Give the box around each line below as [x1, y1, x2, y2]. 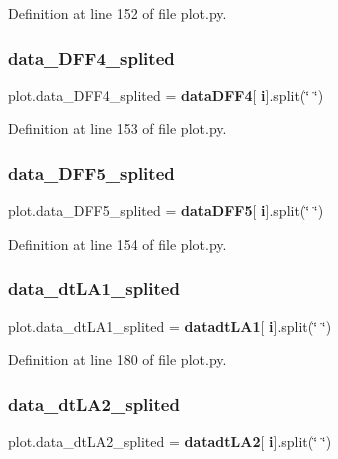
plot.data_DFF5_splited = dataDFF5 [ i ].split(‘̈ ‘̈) [8, 200, 324, 221]
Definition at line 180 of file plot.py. [8, 349, 227, 370]
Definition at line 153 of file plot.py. [8, 118, 227, 139]
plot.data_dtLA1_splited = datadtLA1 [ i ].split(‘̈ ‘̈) [8, 315, 332, 336]
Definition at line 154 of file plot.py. [8, 233, 227, 254]
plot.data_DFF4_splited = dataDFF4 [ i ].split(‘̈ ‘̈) [8, 84, 324, 105]
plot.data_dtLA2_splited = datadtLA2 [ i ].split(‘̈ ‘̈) [8, 431, 332, 452]
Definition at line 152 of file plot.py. [8, 3, 227, 23]
